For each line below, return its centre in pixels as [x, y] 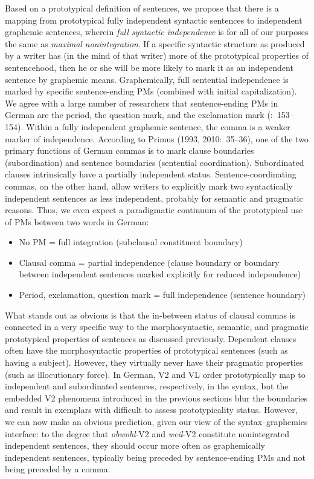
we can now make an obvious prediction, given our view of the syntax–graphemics [156, 421]
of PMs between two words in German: [77, 221]
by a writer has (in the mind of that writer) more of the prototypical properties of [157, 55]
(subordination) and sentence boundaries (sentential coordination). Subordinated [155, 162]
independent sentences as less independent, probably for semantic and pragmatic [154, 198]
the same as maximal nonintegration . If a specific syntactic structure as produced [155, 43]
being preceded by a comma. [58, 469]
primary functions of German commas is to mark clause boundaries [130, 150]
